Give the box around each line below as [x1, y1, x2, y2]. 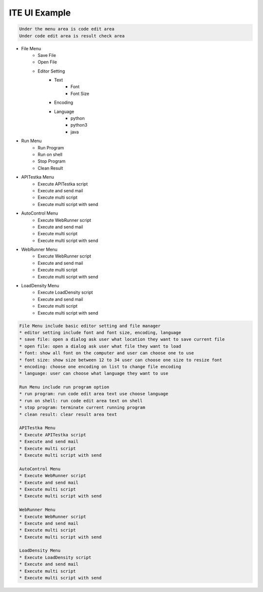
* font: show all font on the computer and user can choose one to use [19, 351, 194, 356]
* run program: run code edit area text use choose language [19, 391, 169, 397]
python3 [71, 122, 88, 128]
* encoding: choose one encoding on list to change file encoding [19, 364, 181, 370]
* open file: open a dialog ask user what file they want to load [19, 343, 181, 349]
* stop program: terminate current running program [19, 405, 146, 410]
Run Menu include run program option [19, 385, 110, 390]
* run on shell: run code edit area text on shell [19, 398, 143, 404]
